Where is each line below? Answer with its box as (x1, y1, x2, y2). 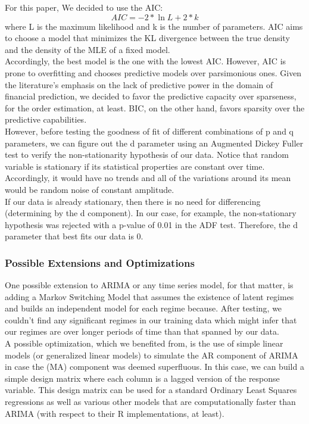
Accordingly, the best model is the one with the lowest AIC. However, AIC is (5, 55, 286, 67)
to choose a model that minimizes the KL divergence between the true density (5, 32, 290, 44)
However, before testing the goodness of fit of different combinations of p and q (5, 124, 294, 137)
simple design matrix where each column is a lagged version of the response (5, 372, 280, 384)
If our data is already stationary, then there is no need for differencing (5, 195, 261, 207)
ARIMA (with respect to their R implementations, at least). (5, 407, 224, 419)
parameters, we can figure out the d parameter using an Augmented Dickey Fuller (5, 136, 304, 149)
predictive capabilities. (5, 113, 87, 126)
